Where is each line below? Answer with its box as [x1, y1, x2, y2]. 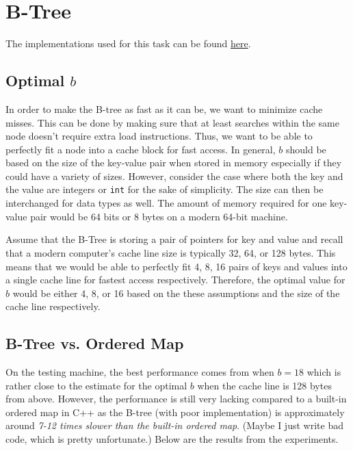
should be [285, 142, 326, 156]
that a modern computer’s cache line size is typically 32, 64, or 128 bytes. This [5, 245, 336, 259]
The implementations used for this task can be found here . [5, 36, 251, 51]
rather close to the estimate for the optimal [5, 378, 187, 392]
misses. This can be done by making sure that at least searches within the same [5, 115, 339, 129]
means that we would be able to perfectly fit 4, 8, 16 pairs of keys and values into [5, 259, 348, 273]
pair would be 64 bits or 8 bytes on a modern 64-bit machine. [30, 209, 288, 223]
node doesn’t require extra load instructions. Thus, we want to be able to [5, 129, 313, 143]
